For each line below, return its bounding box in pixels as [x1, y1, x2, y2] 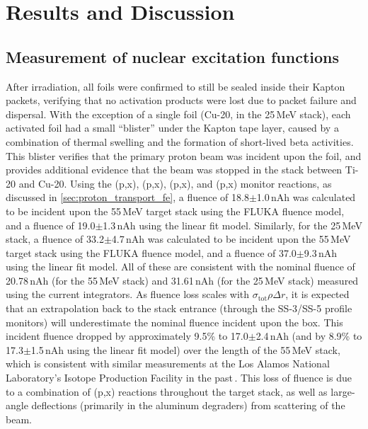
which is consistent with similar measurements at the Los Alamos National [6, 356, 330, 371]
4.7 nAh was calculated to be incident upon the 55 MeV [111, 231, 351, 246]
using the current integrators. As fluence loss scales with [6, 287, 250, 302]
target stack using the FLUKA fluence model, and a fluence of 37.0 [6, 245, 297, 260]
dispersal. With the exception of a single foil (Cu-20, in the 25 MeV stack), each [6, 106, 351, 121]
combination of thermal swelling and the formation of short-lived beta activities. [6, 134, 354, 149]
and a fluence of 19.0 [6, 217, 96, 232]
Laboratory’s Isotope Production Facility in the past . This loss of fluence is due [6, 370, 352, 385]
